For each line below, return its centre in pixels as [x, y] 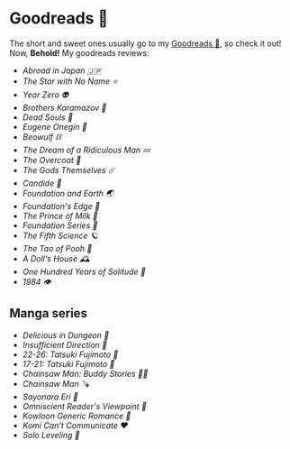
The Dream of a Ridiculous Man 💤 [86, 150]
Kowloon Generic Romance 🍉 [77, 416]
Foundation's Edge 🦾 [61, 206]
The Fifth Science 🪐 [60, 235]
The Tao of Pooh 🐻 [57, 248]
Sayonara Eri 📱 [50, 397]
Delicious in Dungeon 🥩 [66, 335]
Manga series [49, 313]
